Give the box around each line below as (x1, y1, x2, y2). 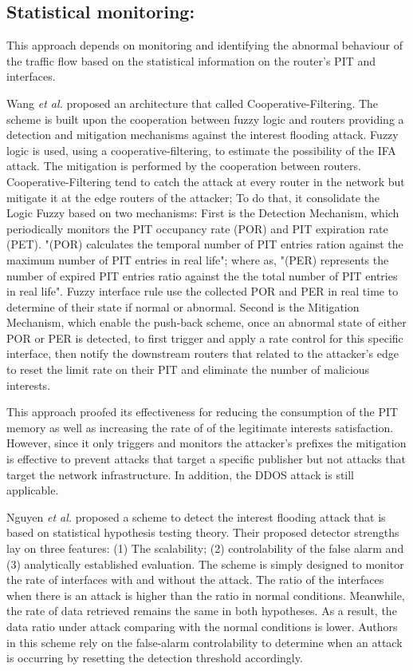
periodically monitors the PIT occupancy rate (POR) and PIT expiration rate (6, 220, 388, 236)
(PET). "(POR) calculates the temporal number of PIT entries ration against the (6, 236, 403, 252)
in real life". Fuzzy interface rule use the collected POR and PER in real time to (6, 283, 399, 300)
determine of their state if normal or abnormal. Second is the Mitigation (6, 298, 360, 315)
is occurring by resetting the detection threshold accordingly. (6, 649, 303, 666)
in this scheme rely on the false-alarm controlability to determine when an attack (6, 633, 403, 650)
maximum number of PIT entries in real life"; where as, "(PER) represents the (6, 251, 389, 268)
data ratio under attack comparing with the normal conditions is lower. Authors (6, 617, 398, 634)
